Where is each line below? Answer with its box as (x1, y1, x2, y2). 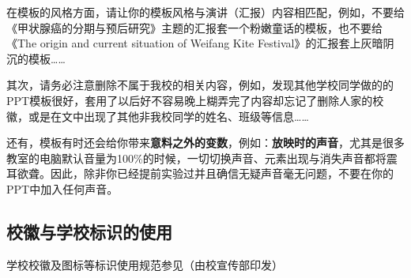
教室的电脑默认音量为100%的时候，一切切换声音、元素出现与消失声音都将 (6, 149, 386, 166)
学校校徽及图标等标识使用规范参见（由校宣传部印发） (6, 256, 283, 272)
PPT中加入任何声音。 (6, 180, 119, 197)
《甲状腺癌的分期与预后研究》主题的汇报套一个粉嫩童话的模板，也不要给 (6, 19, 383, 36)
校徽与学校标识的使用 (6, 219, 172, 243)
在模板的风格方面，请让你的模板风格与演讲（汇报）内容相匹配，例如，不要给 (6, 4, 405, 20)
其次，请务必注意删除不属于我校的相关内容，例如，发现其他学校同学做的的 (6, 77, 394, 93)
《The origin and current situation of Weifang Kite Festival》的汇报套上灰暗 (6, 35, 383, 51)
